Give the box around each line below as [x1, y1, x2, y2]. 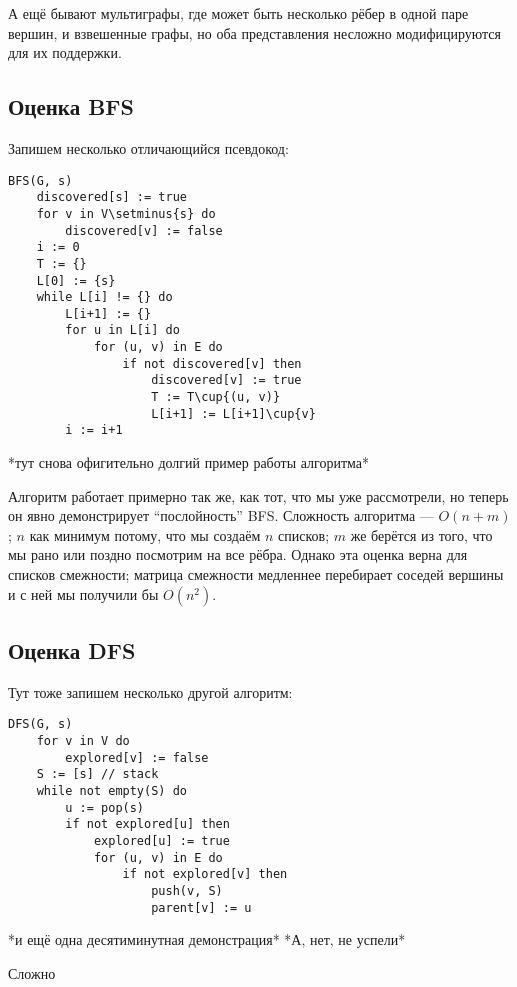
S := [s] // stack [36, 767, 159, 782]
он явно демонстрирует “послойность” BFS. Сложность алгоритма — [8, 505, 434, 526]
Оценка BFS [8, 91, 134, 122]
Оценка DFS [8, 635, 136, 666]
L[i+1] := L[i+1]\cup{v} [151, 406, 316, 421]
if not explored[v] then [122, 867, 288, 882]
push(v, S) [151, 884, 223, 898]
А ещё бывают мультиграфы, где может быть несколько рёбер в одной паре [8, 3, 469, 23]
